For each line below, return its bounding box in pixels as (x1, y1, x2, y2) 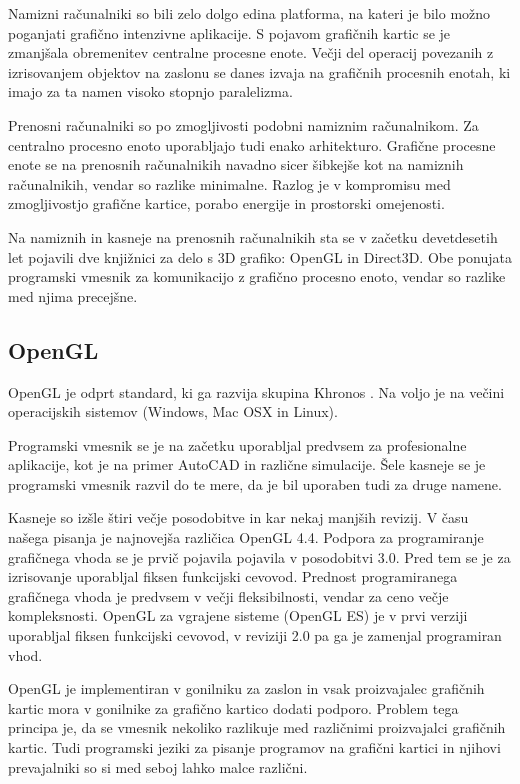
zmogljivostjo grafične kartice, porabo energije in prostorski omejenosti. (8, 193, 445, 214)
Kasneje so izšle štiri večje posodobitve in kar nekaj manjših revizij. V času (8, 507, 469, 528)
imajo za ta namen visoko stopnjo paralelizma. (8, 81, 293, 102)
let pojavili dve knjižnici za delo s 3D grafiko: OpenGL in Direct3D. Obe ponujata (8, 246, 512, 267)
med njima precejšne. (8, 285, 138, 306)
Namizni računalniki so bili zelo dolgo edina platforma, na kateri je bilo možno (8, 3, 491, 23)
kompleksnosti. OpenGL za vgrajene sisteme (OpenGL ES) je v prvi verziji (8, 605, 468, 626)
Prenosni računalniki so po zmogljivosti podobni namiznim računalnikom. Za (8, 114, 479, 135)
